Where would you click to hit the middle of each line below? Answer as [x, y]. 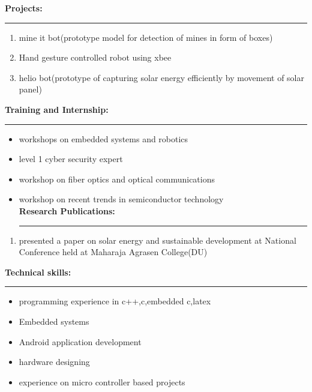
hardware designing [54, 362]
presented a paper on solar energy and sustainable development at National [157, 240]
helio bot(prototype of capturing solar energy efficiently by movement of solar [161, 77]
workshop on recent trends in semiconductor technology [121, 199]
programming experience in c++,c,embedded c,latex [115, 301]
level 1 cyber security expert [71, 159]
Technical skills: [38, 272]
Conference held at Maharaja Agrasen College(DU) [113, 252]
